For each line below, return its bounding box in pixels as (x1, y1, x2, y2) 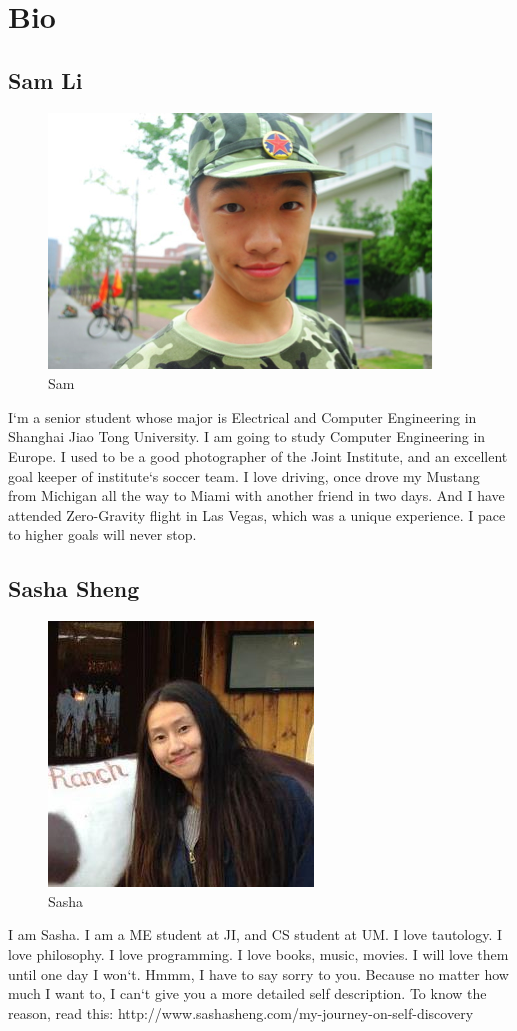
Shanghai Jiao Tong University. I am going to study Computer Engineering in (8, 426, 486, 447)
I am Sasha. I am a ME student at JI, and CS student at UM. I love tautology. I (8, 924, 503, 945)
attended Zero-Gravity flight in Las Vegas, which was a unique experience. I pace (8, 504, 506, 525)
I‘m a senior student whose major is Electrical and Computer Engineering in (8, 406, 477, 427)
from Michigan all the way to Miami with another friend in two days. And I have (8, 485, 505, 506)
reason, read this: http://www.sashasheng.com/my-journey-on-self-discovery (8, 1002, 474, 1023)
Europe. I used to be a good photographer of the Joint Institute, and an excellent (8, 445, 508, 466)
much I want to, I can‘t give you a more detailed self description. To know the (8, 983, 487, 1004)
